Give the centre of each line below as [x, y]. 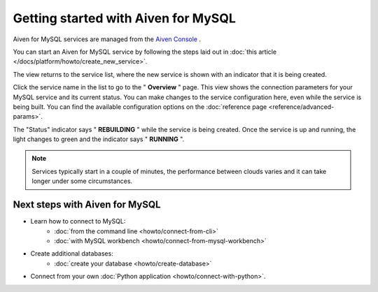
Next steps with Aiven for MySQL [87, 205]
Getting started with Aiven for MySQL [124, 18]
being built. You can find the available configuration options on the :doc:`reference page [140, 107]
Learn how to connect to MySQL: [78, 221]
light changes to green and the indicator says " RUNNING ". [99, 139]
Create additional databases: [72, 254]
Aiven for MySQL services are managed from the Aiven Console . [107, 39]
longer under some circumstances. [82, 181]
